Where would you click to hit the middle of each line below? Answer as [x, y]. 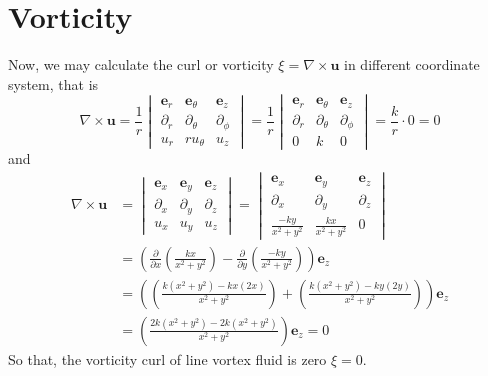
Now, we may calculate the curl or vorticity [141, 64]
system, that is [53, 83]
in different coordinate [412, 64]
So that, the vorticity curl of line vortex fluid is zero [167, 358]
